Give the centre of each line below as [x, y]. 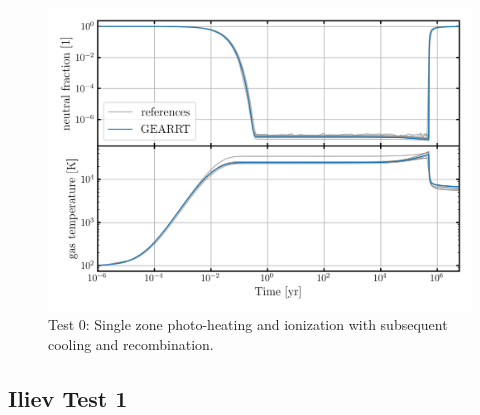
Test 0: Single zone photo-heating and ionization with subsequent [248, 324]
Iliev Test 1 [68, 397]
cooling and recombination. [131, 343]
